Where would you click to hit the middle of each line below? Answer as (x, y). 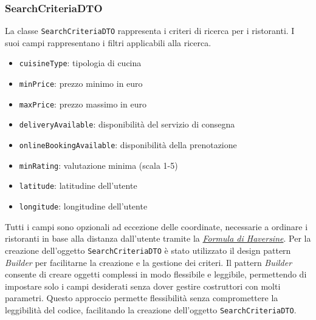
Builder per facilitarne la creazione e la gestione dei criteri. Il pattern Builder (149, 262)
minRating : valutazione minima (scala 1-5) (98, 165)
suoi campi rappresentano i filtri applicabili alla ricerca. (108, 42)
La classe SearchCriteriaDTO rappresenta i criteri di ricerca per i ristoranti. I (150, 31)
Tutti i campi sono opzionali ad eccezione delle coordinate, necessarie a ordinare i (156, 226)
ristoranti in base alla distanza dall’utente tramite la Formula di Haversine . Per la (158, 238)
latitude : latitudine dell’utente (78, 186)
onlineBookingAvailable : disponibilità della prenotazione (128, 145)
